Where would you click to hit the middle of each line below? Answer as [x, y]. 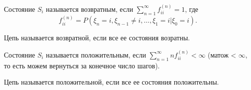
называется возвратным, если [90, 9]
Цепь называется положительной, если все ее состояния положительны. [111, 82]
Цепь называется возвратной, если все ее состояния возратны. [97, 38]
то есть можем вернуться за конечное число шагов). [82, 65]
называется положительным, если [96, 54]
